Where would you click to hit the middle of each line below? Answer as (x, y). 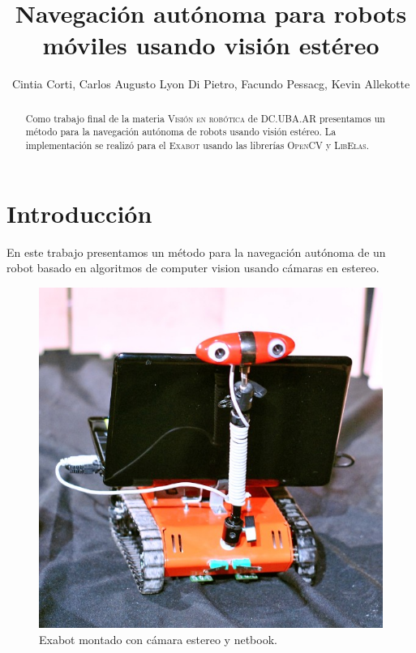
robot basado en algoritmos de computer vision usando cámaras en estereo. (193, 268)
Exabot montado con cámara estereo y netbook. (158, 639)
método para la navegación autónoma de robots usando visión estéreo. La (181, 132)
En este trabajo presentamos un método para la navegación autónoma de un (196, 252)
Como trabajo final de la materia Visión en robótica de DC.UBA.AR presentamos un (205, 118)
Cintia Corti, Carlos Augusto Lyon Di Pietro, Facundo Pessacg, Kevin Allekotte (211, 84)
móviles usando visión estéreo (211, 45)
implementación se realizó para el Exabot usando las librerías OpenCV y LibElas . (197, 145)
